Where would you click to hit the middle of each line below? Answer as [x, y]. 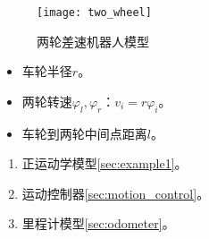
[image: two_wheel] [94, 13]
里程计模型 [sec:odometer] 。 [98, 223]
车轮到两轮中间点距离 [84, 133]
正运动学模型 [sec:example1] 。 [104, 163]
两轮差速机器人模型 [93, 41]
